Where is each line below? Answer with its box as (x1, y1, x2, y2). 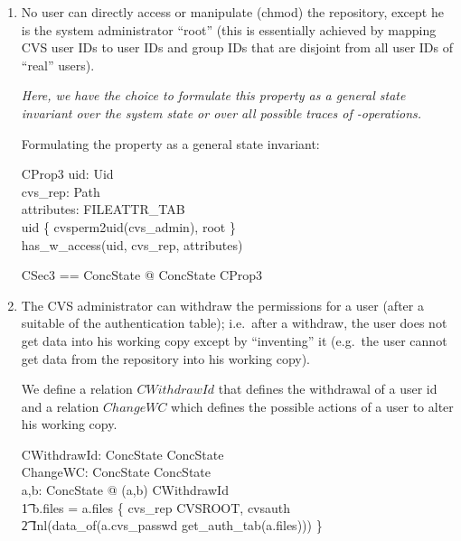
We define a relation (21, 379, 133, 398)
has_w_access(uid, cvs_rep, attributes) (21, 235, 243, 254)
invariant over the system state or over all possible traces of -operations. (21, 103, 422, 122)
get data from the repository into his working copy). (21, 349, 311, 368)
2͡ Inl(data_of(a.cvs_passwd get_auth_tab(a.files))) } (21, 516, 323, 535)
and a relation (21, 396, 99, 415)
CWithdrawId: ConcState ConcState (21, 444, 224, 463)
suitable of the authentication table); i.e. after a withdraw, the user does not (21, 313, 447, 332)
